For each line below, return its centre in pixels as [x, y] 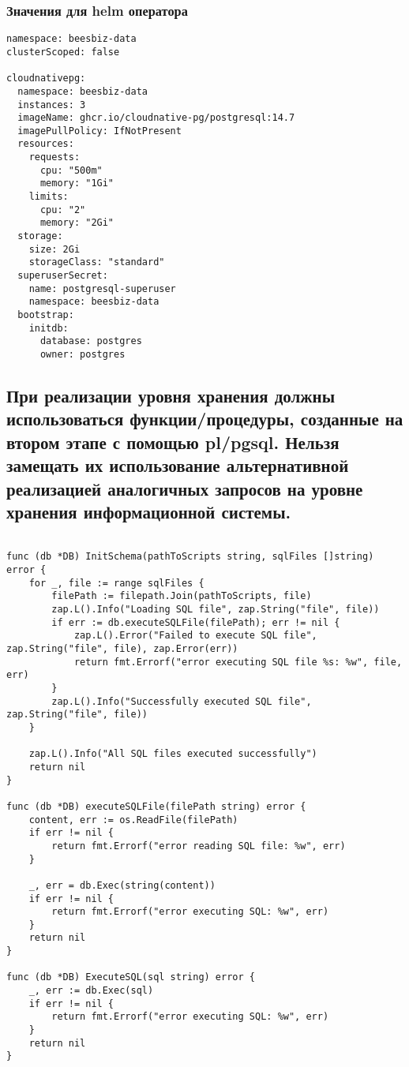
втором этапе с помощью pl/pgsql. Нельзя [173, 442]
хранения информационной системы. [149, 511]
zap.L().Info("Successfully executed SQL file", [182, 701]
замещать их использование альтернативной [178, 465]
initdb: [49, 328]
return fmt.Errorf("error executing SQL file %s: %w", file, [238, 662]
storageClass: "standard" [97, 262]
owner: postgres [83, 354]
